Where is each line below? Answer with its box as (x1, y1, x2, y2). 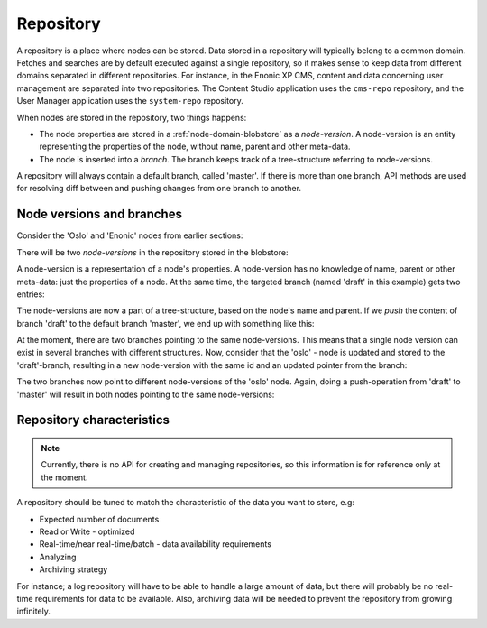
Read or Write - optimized (39, 526, 135, 537)
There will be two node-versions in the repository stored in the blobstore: (16, 246, 289, 257)
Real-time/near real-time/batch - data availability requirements (39, 539, 272, 549)
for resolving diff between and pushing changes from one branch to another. (16, 183, 302, 194)
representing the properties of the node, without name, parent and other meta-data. (39, 141, 351, 152)
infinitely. (16, 605, 51, 617)
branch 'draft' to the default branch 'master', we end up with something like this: (16, 318, 315, 328)
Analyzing (39, 551, 77, 562)
